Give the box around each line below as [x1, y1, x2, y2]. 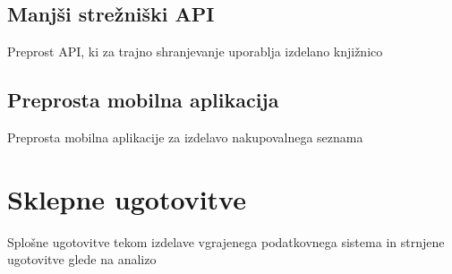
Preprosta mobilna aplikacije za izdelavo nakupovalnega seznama [7, 128, 363, 146]
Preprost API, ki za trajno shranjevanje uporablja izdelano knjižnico [7, 42, 383, 61]
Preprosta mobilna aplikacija [7, 86, 279, 114]
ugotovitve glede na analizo [7, 250, 157, 269]
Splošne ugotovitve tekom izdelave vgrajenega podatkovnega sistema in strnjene [7, 232, 445, 251]
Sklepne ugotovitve [7, 180, 246, 217]
